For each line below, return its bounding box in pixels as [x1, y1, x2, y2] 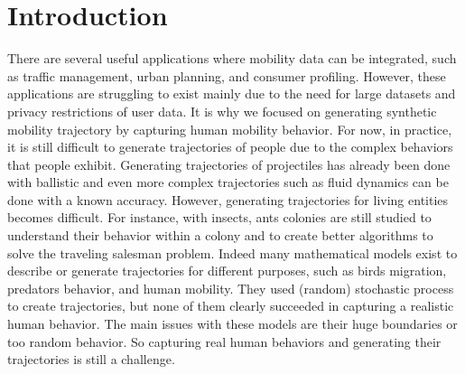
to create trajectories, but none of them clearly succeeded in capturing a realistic [7, 296, 454, 315]
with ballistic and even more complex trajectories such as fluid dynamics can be [7, 173, 449, 192]
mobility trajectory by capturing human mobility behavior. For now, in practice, [7, 119, 452, 138]
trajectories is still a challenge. [7, 350, 175, 369]
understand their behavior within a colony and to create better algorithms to [7, 226, 433, 245]
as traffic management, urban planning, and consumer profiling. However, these [7, 66, 446, 85]
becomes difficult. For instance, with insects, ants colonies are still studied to [7, 208, 432, 227]
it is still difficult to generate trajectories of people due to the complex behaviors [7, 137, 453, 156]
